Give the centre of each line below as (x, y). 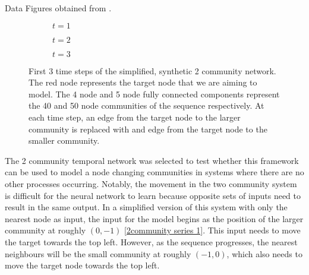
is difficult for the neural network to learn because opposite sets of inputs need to (153, 195)
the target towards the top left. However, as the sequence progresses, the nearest (151, 241)
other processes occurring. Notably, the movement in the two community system (151, 183)
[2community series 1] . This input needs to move (212, 230)
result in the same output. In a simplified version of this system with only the (146, 207)
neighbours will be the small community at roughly (98, 253)
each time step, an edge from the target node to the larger (135, 117)
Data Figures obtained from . (58, 8)
